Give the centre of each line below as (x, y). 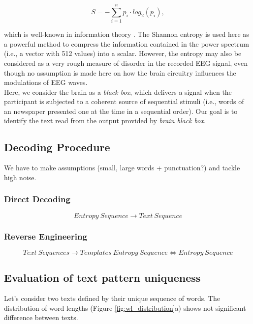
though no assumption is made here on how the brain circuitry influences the (120, 72)
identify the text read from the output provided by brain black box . (105, 121)
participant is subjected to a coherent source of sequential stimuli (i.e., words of (124, 101)
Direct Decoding (37, 199)
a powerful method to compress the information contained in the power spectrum (126, 43)
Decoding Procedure (57, 147)
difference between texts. (41, 317)
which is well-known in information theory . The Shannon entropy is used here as (126, 34)
